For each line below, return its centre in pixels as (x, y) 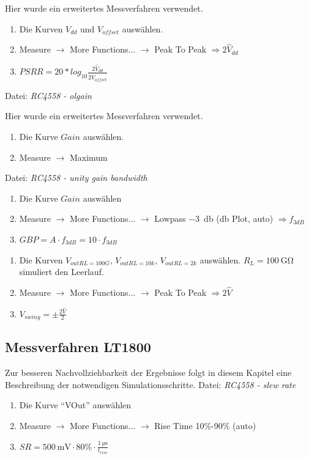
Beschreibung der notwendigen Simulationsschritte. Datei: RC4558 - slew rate (151, 384)
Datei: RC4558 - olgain (48, 95)
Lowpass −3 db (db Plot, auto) (214, 218)
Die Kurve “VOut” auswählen (75, 405)
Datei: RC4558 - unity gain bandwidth (76, 178)
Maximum (88, 157)
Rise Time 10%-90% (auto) (205, 426)
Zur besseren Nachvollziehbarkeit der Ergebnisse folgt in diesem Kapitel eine (148, 373)
